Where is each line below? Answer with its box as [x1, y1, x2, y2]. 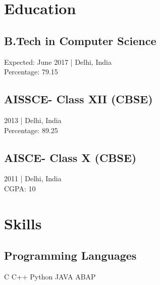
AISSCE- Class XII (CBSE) [4, 91, 153, 107]
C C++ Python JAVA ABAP [4, 271, 96, 282]
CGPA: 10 [4, 183, 36, 193]
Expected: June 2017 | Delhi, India [4, 56, 112, 67]
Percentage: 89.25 [4, 125, 58, 135]
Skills [4, 213, 42, 233]
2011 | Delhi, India [4, 173, 62, 184]
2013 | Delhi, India [4, 114, 62, 125]
